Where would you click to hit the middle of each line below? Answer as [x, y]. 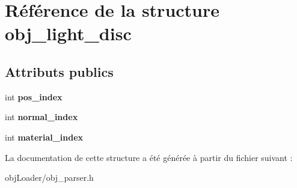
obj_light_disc [68, 33]
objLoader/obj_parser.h [49, 177]
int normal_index [41, 117]
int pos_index [34, 96]
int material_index [44, 137]
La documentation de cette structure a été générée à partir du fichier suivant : [149, 157]
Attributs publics [59, 71]
